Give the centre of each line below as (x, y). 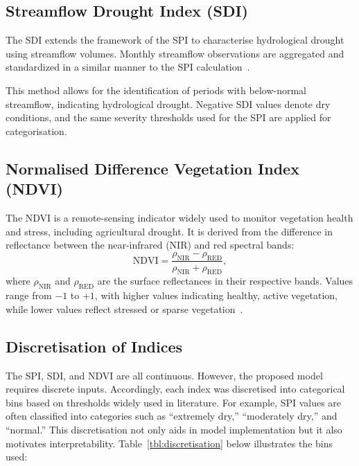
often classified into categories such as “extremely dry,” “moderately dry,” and (172, 416)
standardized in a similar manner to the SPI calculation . (128, 67)
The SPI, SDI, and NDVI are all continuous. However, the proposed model (164, 375)
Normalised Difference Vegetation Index (152, 168)
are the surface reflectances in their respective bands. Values (225, 281)
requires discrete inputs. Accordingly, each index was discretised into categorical (175, 389)
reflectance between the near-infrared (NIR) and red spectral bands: (150, 245)
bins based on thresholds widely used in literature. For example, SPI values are (174, 402)
